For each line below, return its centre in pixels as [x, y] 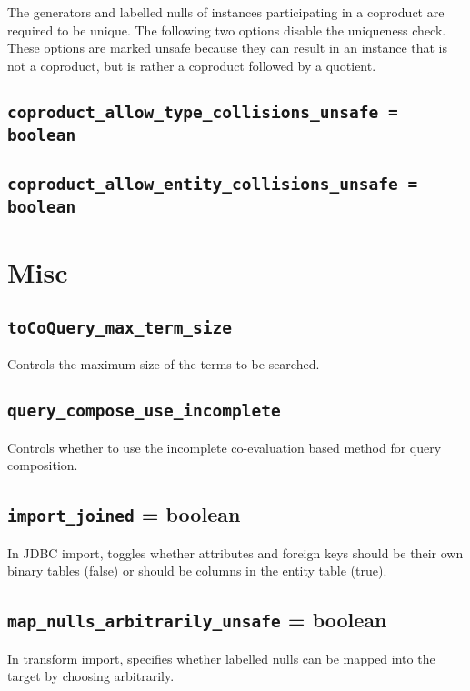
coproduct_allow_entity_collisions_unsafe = [213, 185]
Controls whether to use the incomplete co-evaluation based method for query [225, 447]
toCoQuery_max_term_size [120, 327]
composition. [43, 465]
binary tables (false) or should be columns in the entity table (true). [197, 571]
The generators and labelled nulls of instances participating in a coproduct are [226, 12]
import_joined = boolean [124, 514]
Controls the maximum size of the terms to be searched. [164, 364]
